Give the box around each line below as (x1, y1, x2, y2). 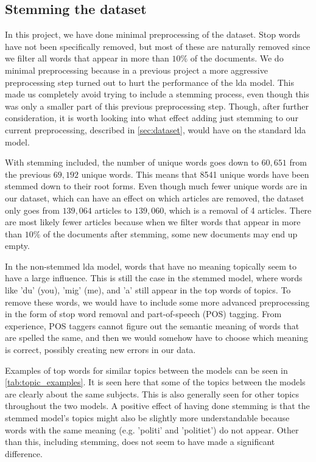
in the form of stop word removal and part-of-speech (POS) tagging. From (5, 307, 282, 320)
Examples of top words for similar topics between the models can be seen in (5, 363, 288, 376)
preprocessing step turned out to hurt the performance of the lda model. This (5, 75, 295, 88)
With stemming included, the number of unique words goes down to (5, 156, 259, 169)
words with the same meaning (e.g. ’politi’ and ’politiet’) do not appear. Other (5, 423, 299, 436)
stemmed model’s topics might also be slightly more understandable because (5, 411, 290, 424)
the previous (5, 167, 51, 180)
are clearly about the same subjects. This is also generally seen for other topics (5, 387, 299, 400)
